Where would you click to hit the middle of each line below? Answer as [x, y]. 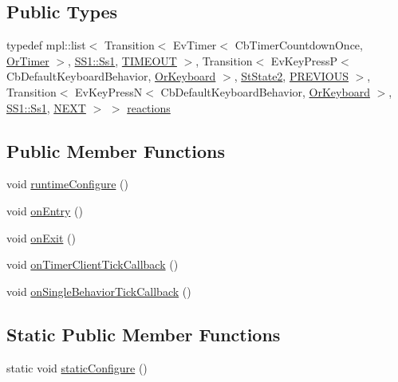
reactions [149, 107]
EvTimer [195, 45]
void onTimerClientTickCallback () [93, 264]
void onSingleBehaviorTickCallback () [99, 291]
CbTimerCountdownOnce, [299, 45]
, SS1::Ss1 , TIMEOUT [122, 60]
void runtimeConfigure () [67, 184]
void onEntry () [45, 210]
